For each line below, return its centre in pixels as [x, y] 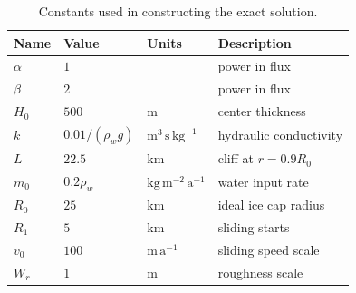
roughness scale [260, 272]
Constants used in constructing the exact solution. [178, 11]
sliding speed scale [269, 249]
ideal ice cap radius [271, 205]
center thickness [262, 111]
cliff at [236, 158]
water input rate [263, 181]
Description [255, 42]
